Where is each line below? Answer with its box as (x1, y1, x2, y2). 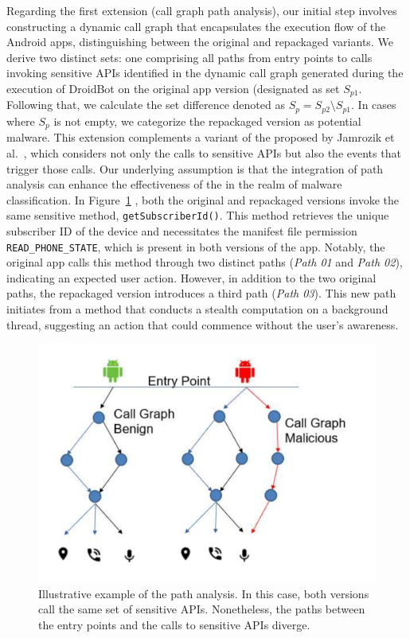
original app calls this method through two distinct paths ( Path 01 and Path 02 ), (6, 254, 403, 270)
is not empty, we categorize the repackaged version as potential (53, 112, 361, 129)
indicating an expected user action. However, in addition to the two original (6, 269, 377, 286)
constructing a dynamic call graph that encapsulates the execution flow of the (6, 18, 386, 34)
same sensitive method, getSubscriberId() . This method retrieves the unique (6, 207, 389, 224)
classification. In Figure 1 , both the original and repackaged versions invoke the (6, 191, 400, 208)
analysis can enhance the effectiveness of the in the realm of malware (6, 176, 342, 193)
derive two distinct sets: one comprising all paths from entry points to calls (6, 49, 373, 65)
